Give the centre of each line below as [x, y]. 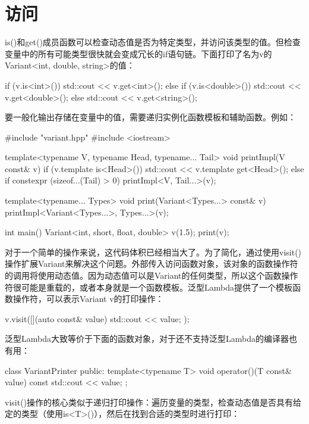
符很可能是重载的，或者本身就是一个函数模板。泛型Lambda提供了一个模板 [149, 287]
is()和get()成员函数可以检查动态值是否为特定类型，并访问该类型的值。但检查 [153, 42]
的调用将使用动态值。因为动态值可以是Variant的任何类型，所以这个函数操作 [152, 275]
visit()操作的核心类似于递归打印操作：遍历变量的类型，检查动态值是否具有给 [153, 402]
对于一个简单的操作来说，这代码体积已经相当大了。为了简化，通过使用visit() [153, 252]
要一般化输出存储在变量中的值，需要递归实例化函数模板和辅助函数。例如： [150, 117]
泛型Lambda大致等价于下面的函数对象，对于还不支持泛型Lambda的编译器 [147, 339]
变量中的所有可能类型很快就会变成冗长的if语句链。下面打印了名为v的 [138, 53]
